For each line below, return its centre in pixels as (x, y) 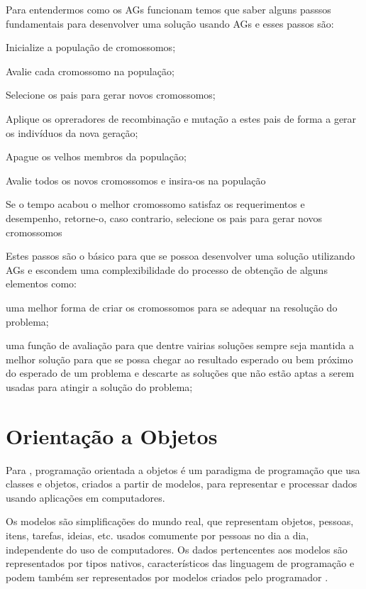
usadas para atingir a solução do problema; (99, 386)
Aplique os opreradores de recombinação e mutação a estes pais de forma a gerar (181, 118)
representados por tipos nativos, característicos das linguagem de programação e (180, 563)
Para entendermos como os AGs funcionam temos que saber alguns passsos (168, 9)
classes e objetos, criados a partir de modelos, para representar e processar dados (182, 484)
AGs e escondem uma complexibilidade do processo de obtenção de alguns (167, 269)
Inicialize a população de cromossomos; (91, 47)
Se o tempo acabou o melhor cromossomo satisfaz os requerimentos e (155, 204)
